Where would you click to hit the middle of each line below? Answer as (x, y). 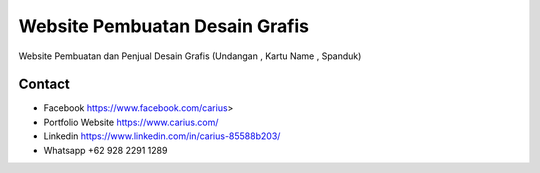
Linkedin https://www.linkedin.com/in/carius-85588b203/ (162, 136)
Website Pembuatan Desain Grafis (164, 26)
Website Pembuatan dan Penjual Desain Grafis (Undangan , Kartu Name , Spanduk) (190, 56)
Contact (44, 84)
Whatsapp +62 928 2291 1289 (105, 150)
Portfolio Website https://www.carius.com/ (131, 122)
